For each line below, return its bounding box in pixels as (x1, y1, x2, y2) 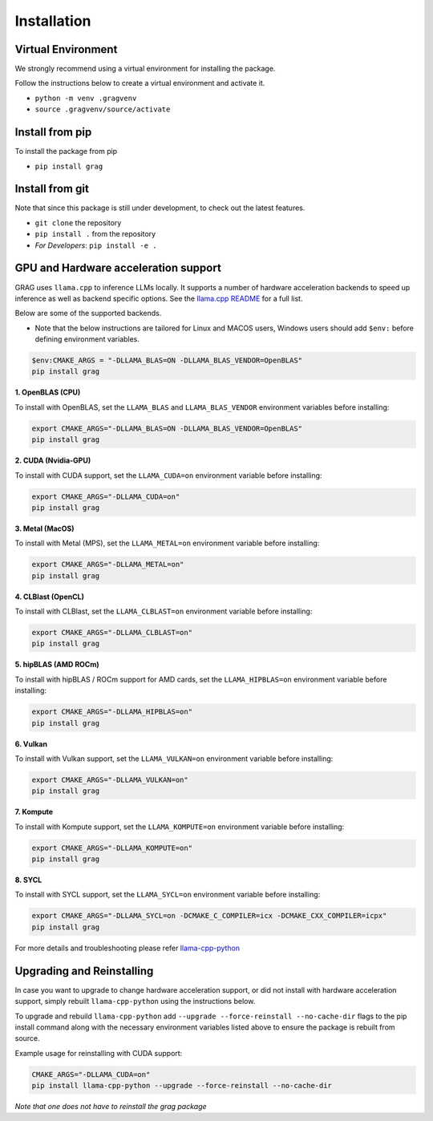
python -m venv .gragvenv (34, 93, 137, 103)
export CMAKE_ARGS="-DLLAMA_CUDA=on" (31, 492, 180, 501)
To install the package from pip (14, 147, 118, 156)
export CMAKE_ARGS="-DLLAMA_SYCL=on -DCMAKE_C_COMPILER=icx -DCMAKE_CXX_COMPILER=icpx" (31, 911, 387, 921)
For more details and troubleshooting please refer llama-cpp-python (14, 943, 241, 953)
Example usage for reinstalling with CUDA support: (14, 1048, 183, 1058)
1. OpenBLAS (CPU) (14, 387, 81, 397)
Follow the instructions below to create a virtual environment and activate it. (14, 79, 265, 88)
